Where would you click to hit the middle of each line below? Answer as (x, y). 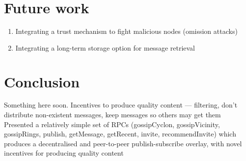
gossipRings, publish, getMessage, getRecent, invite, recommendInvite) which (120, 134)
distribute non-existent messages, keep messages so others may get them (112, 115)
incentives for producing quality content (64, 153)
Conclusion (42, 81)
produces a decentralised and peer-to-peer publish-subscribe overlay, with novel (123, 143)
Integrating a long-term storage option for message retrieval (105, 47)
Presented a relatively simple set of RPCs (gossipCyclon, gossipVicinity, (112, 124)
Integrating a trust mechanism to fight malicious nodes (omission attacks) (126, 31)
